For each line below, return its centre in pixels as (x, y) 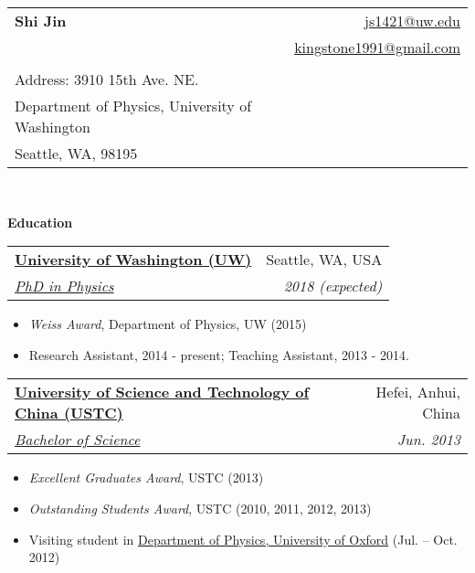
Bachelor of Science (78, 440)
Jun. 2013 (428, 440)
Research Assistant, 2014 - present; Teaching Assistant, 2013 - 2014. (219, 354)
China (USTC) (69, 413)
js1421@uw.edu (412, 21)
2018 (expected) (333, 286)
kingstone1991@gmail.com (377, 47)
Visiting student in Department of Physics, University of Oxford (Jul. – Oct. (243, 539)
